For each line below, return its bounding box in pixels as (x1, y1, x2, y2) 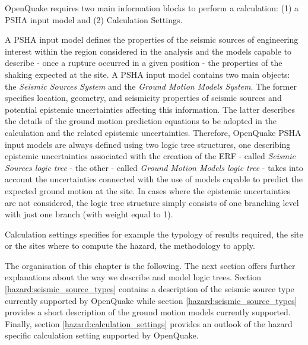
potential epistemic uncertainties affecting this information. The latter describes (5, 103, 295, 115)
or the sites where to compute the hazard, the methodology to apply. (5, 239, 255, 252)
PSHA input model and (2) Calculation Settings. (5, 13, 183, 26)
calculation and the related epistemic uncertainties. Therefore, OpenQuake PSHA (5, 126, 301, 138)
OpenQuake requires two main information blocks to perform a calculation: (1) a (5, 2, 299, 14)
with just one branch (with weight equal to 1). (5, 208, 173, 220)
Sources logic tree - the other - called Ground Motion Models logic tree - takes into (5, 161, 303, 173)
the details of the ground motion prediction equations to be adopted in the (5, 115, 277, 127)
